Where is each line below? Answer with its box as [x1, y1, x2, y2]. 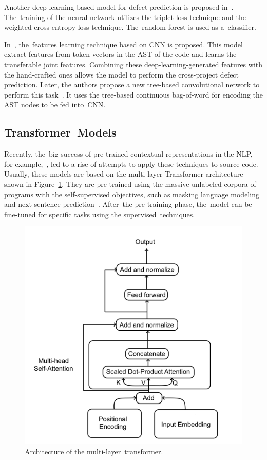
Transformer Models [4, 124, 117, 140]
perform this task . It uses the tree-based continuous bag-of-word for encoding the [4, 89, 263, 100]
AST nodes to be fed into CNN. [4, 99, 106, 110]
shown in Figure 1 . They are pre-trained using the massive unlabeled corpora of [4, 178, 256, 189]
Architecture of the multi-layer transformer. [25, 446, 163, 456]
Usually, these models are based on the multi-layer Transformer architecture [4, 168, 243, 179]
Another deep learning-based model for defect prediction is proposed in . [4, 2, 234, 12]
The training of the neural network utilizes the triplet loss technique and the [4, 11, 246, 22]
